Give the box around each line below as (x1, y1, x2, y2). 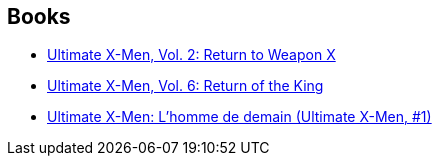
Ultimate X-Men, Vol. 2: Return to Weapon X (47, 46, 336, 64)
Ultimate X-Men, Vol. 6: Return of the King (47, 77, 324, 95)
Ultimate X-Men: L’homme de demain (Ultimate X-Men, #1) (47, 108, 432, 126)
